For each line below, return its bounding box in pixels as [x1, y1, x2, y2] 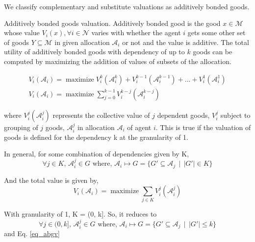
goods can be [193, 46, 232, 57]
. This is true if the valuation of [155, 122, 251, 132]
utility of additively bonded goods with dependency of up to [4, 46, 185, 57]
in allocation [77, 122, 115, 132]
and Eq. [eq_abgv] [4, 228, 60, 239]
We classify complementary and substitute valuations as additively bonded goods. [4, 1, 250, 11]
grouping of [4, 122, 38, 132]
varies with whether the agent [91, 27, 181, 38]
